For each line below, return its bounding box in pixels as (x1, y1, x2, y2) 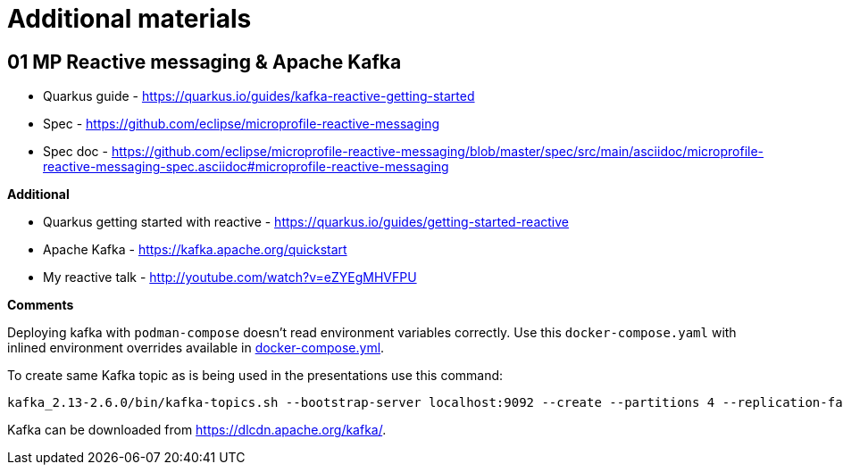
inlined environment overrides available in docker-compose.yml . (7, 340, 385, 356)
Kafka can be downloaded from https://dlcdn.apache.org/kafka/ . (7, 422, 387, 438)
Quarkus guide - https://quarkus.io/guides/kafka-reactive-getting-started (43, 88, 475, 104)
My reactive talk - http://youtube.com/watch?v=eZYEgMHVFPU (43, 269, 417, 286)
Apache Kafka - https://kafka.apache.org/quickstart (43, 242, 347, 258)
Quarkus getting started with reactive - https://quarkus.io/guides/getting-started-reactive (43, 214, 569, 230)
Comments (7, 297, 74, 313)
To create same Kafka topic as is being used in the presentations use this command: (7, 368, 504, 384)
